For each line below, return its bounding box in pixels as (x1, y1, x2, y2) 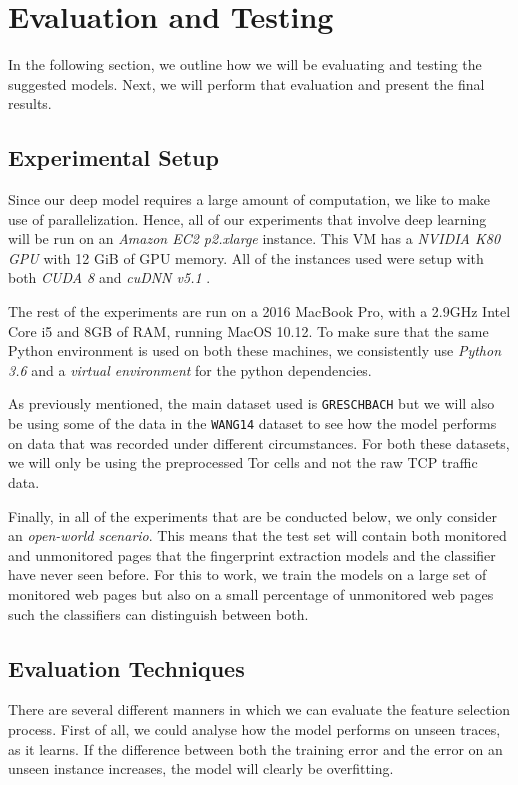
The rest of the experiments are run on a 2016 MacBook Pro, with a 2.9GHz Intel (8, 301, 511, 322)
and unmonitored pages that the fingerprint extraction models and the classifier (8, 544, 496, 565)
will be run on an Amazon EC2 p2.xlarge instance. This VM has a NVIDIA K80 (8, 228, 501, 249)
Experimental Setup (8, 142, 219, 173)
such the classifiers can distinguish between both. (8, 603, 309, 624)
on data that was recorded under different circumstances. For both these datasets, (8, 432, 510, 453)
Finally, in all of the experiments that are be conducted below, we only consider (8, 505, 497, 526)
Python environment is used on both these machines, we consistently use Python (8, 340, 502, 361)
